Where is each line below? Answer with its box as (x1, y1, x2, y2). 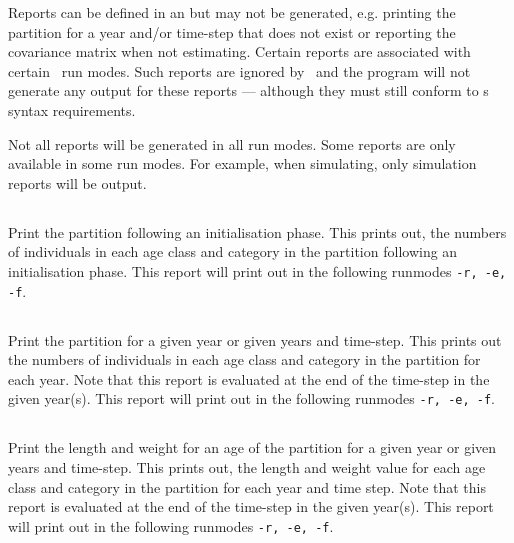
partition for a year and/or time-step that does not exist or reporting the (8, 21, 456, 42)
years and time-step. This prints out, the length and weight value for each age (8, 457, 486, 478)
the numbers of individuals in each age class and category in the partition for (8, 349, 481, 370)
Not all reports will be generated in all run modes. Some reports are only (8, 133, 456, 154)
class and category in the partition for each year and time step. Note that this (8, 476, 487, 497)
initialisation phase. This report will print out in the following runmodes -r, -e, (8, 260, 507, 281)
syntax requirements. (8, 99, 136, 120)
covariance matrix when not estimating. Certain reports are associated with (8, 41, 471, 62)
